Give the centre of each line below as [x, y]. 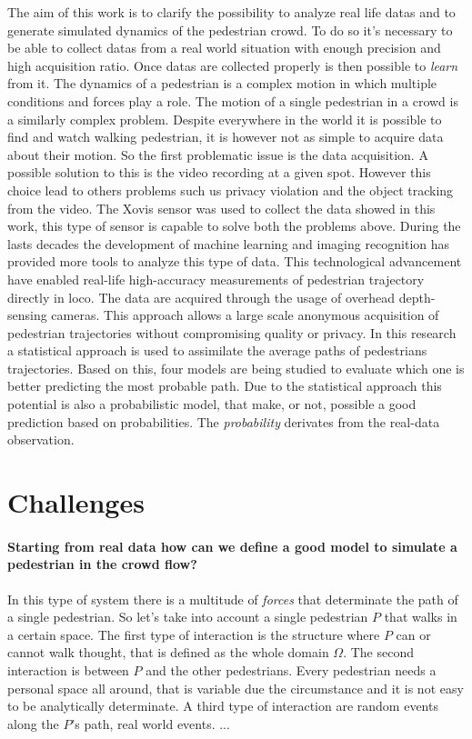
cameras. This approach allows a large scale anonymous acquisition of [245, 315]
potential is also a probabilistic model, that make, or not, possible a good [212, 404]
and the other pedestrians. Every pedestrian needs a [291, 669]
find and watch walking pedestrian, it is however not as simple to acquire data [226, 137]
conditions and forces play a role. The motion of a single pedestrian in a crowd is [233, 100]
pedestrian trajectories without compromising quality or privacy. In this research [232, 332]
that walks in [421, 617]
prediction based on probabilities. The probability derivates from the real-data [224, 421]
